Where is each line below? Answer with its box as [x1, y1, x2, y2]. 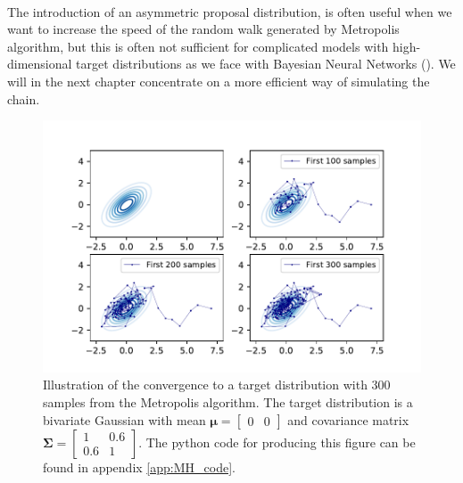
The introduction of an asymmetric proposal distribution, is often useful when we [7, 2, 452, 20]
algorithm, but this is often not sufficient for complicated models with [7, 37, 389, 55]
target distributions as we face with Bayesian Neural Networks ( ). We [76, 54, 456, 73]
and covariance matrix [287, 410, 409, 429]
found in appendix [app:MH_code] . [43, 457, 236, 476]
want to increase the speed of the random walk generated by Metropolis [7, 20, 400, 38]
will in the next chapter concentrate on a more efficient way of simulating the [7, 71, 430, 90]
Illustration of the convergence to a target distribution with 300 [43, 375, 391, 394]
